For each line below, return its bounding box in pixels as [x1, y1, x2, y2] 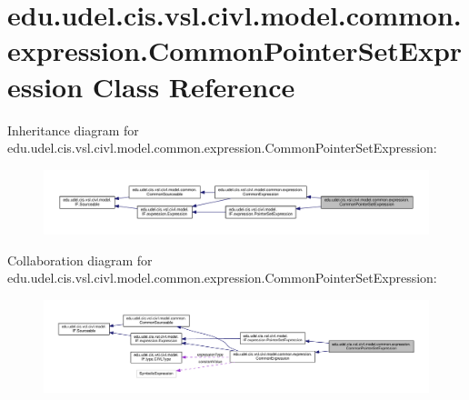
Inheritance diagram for [7, 120, 139, 139]
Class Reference [92, 67, 295, 105]
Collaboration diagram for [7, 250, 153, 269]
